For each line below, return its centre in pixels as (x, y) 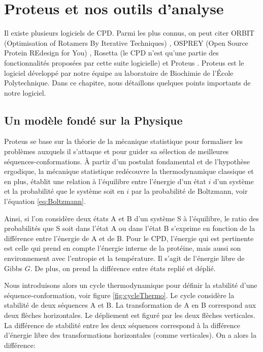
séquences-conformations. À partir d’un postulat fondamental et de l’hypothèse (127, 161)
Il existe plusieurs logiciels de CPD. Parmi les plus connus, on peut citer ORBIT (129, 33)
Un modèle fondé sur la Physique (93, 120)
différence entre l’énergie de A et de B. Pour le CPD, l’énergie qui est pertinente (129, 238)
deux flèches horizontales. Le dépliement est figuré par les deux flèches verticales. (130, 315)
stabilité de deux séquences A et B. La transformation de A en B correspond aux (130, 305)
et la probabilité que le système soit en (64, 191)
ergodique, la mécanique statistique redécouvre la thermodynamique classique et (129, 171)
